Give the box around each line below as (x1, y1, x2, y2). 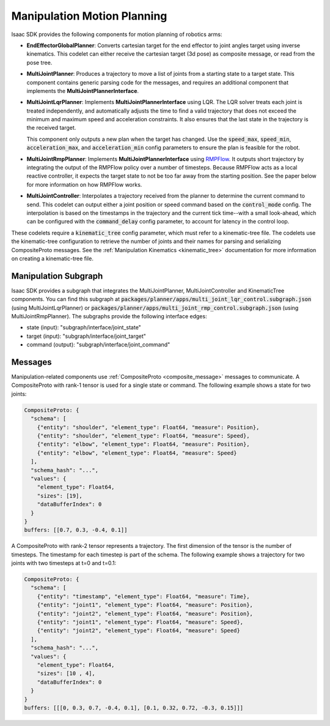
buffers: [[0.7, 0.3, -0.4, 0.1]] (24, 526, 128, 534)
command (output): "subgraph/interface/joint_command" (26, 341, 170, 348)
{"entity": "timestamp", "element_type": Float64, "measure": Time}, (37, 593, 250, 600)
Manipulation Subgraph (11, 271, 103, 281)
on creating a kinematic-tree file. (11, 255, 94, 262)
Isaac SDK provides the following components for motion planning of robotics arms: (11, 31, 222, 38)
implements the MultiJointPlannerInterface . (26, 87, 139, 94)
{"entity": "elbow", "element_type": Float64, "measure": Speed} (37, 449, 237, 456)
